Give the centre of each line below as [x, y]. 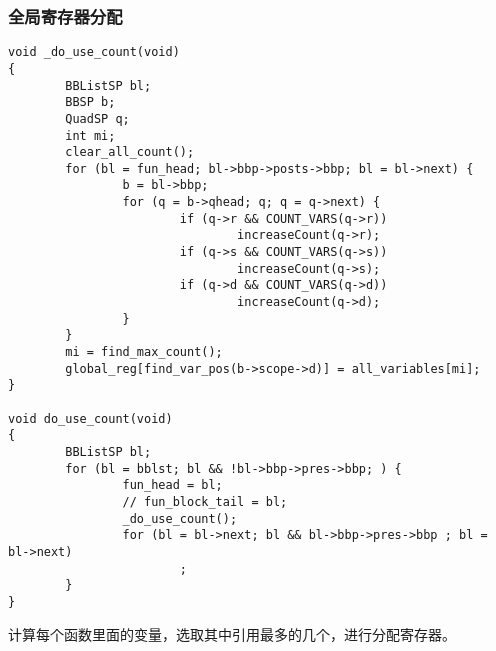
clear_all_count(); [130, 152]
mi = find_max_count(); [144, 352]
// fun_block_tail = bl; [205, 501]
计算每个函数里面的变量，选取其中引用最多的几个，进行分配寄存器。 [232, 633]
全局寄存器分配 [65, 15]
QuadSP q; [97, 118]
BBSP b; [90, 102]
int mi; [90, 135]
